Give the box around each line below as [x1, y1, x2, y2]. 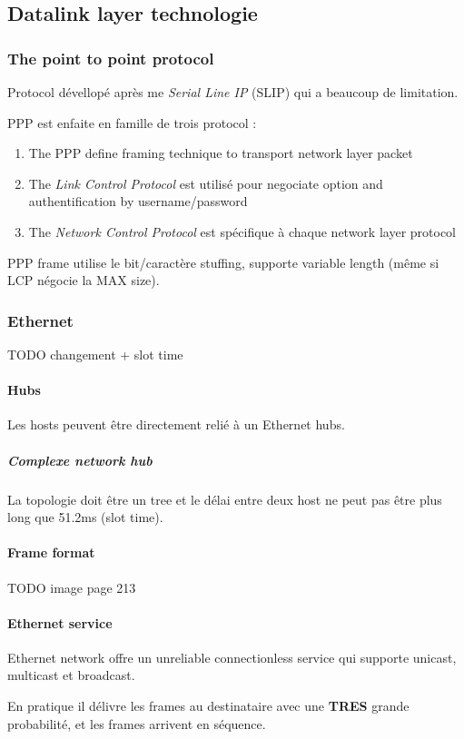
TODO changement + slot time [7, 344, 183, 363]
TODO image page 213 [7, 577, 136, 596]
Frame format [7, 543, 95, 562]
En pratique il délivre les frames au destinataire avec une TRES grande [7, 696, 410, 715]
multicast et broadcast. [7, 665, 135, 685]
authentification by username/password [28, 192, 248, 211]
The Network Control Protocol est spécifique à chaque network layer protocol [28, 222, 456, 241]
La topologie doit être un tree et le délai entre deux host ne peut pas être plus [7, 489, 442, 508]
